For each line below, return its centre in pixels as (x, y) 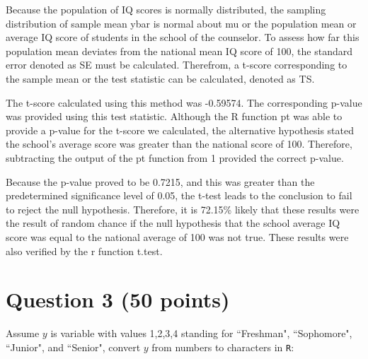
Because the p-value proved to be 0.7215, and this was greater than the (160, 181)
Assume (23, 333)
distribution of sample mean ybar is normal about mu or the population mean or (181, 23)
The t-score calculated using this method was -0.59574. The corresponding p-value (184, 102)
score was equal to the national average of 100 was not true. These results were (177, 236)
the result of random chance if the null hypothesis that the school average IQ (173, 223)
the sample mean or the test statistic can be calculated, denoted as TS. (160, 78)
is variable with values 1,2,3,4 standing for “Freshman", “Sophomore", (201, 333)
